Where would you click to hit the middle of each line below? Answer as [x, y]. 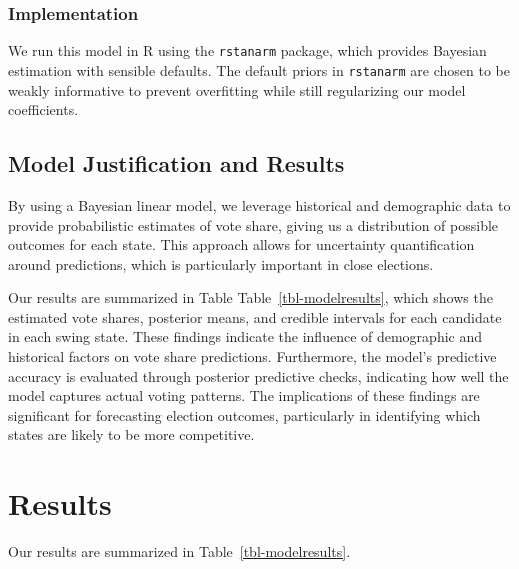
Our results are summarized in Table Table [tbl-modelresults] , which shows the [250, 297]
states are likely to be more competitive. [131, 434]
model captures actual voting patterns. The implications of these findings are [244, 395]
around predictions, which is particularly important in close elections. [221, 263]
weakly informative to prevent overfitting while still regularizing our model [237, 89]
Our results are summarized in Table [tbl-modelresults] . [179, 551]
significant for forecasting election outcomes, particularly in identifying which [244, 414]
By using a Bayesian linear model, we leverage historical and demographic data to [259, 204]
